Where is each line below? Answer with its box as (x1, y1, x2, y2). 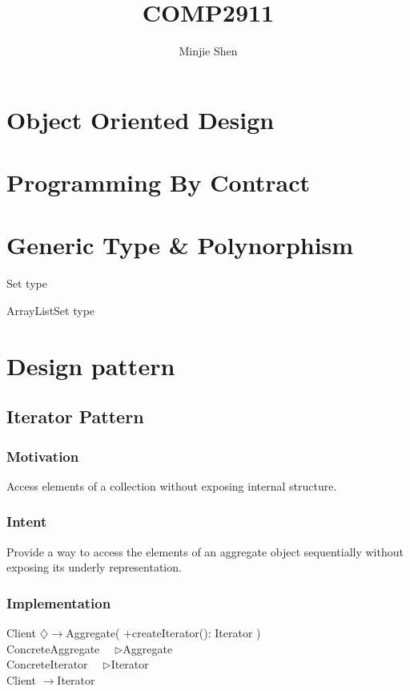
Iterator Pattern (6, 404, 144, 429)
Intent (6, 511, 47, 531)
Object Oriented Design (6, 103, 275, 135)
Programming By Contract (6, 166, 310, 199)
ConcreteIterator (6, 656, 88, 673)
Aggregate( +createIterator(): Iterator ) (66, 624, 261, 641)
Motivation (6, 446, 79, 466)
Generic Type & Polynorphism (6, 228, 354, 261)
